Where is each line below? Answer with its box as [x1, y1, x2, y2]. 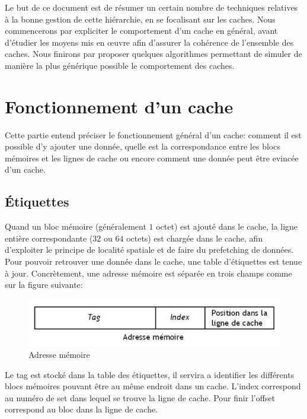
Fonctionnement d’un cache [5, 94, 234, 118]
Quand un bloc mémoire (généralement [5, 220, 146, 233]
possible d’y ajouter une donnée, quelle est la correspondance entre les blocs [5, 140, 280, 153]
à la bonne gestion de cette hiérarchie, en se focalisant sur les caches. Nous [5, 12, 276, 25]
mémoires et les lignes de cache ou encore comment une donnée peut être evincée [5, 151, 299, 164]
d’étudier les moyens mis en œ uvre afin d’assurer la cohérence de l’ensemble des [5, 36, 294, 48]
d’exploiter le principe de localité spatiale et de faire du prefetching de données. [5, 243, 294, 256]
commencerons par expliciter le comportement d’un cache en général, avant [5, 24, 278, 37]
